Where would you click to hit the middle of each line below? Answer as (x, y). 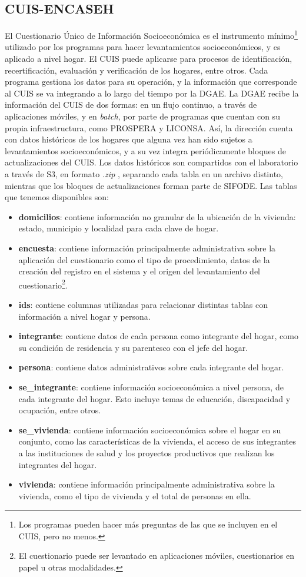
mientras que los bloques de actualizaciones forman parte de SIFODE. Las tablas (151, 185)
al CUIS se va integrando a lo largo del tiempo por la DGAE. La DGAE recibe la (152, 93)
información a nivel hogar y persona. (84, 316)
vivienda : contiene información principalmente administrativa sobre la (147, 484)
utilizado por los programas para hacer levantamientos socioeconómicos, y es (143, 47)
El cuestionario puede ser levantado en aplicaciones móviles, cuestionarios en (156, 556)
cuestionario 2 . (43, 284)
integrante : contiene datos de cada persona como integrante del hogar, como (158, 336)
